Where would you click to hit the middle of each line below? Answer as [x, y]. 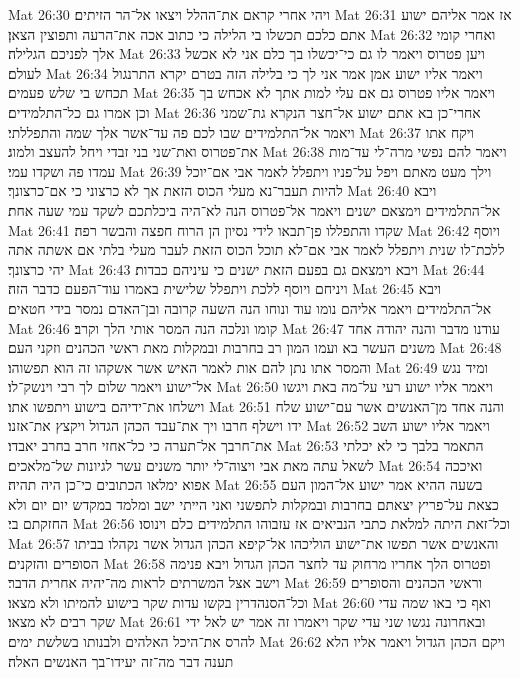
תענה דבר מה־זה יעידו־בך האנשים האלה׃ [121, 660]
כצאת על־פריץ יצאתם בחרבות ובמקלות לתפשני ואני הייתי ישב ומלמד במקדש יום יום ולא [253, 503]
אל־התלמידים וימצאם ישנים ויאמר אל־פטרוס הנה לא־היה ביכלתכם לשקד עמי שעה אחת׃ [254, 209]
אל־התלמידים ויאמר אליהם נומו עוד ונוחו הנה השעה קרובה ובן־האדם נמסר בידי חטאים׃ [250, 307]
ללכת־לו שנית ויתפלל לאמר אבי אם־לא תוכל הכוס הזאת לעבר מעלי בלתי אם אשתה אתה [256, 249]
